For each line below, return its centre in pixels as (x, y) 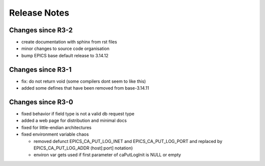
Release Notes (39, 13)
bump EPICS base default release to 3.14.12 (65, 55)
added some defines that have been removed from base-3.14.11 (85, 88)
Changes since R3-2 (41, 30)
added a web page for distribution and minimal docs (74, 120)
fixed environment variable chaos (55, 134)
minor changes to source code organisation (66, 48)
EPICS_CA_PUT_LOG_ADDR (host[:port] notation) (83, 148)
